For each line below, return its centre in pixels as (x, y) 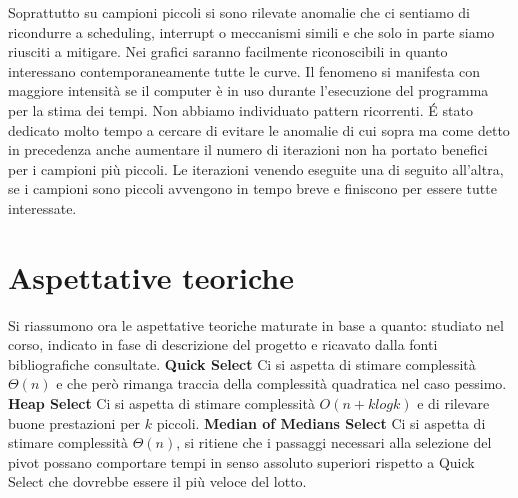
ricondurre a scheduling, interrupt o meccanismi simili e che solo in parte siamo (251, 31)
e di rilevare (453, 403)
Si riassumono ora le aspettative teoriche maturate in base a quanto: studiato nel (256, 324)
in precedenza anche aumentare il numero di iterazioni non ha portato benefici (248, 149)
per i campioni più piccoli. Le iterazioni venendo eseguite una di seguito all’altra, (256, 168)
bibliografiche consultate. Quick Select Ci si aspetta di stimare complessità (242, 363)
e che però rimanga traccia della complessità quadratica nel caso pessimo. (281, 383)
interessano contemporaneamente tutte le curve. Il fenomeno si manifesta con (244, 70)
